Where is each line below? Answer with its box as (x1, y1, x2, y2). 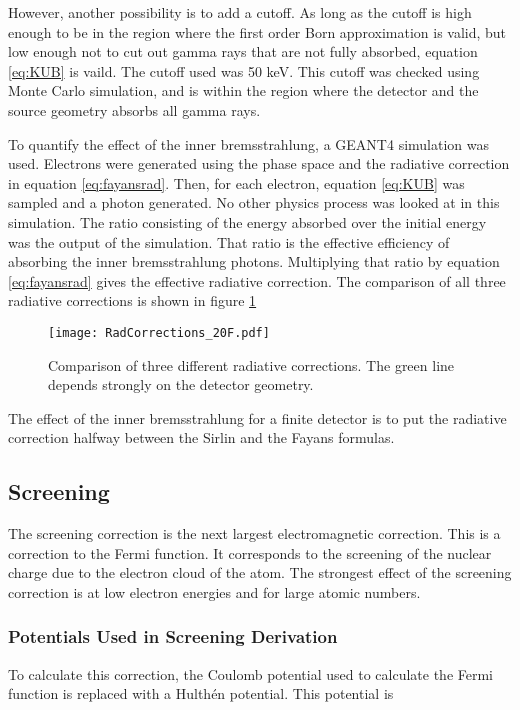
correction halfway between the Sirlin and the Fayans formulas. (8, 427, 395, 448)
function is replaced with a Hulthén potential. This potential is (8, 683, 394, 704)
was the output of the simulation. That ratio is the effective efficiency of (8, 231, 450, 252)
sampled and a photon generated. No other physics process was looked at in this (8, 192, 500, 213)
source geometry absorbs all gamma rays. (8, 99, 261, 120)
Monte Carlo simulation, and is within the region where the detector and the (8, 80, 479, 101)
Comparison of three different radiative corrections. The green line (48, 354, 455, 375)
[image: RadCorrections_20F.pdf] (48, 325, 270, 340)
